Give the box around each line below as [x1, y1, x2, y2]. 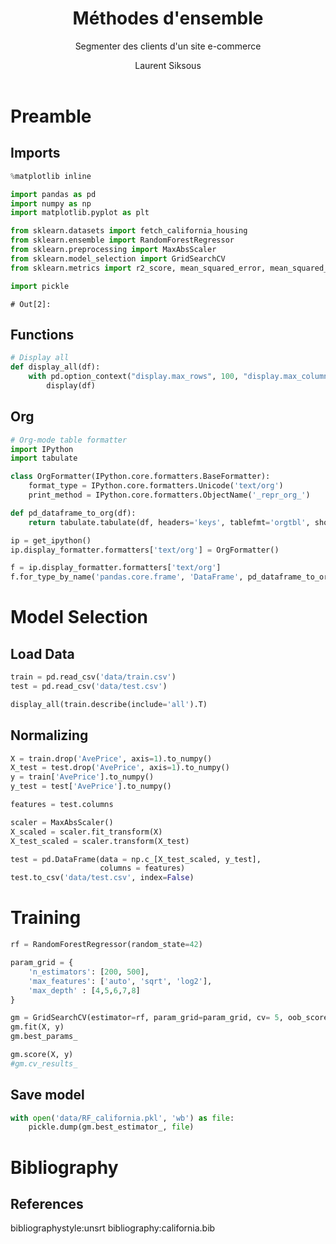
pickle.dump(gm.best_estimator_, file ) [28, 1122, 195, 1132]
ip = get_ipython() [10, 535, 92, 546]
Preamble [10, 105, 92, 127]
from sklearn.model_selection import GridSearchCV [10, 253, 226, 264]
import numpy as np [10, 198, 92, 209]
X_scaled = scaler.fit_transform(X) [10, 827, 163, 837]
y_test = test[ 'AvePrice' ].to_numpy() [10, 782, 172, 792]
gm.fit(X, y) [10, 1022, 65, 1032]
